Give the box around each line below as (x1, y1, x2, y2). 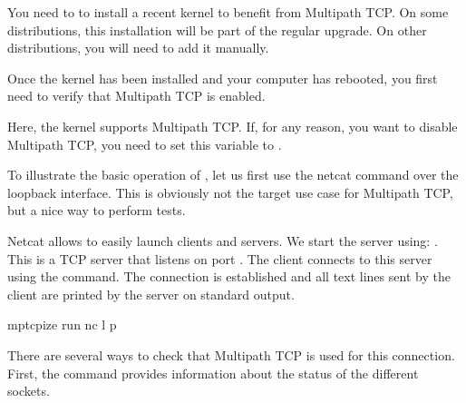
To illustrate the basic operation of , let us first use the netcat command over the (7, 165, 459, 184)
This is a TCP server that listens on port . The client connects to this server (7, 249, 432, 268)
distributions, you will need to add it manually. (7, 38, 269, 57)
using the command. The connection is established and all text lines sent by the (7, 267, 451, 286)
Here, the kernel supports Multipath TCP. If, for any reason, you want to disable (7, 116, 458, 135)
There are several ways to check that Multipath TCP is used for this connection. (7, 345, 455, 364)
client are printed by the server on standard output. (7, 284, 295, 303)
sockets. (7, 381, 50, 400)
